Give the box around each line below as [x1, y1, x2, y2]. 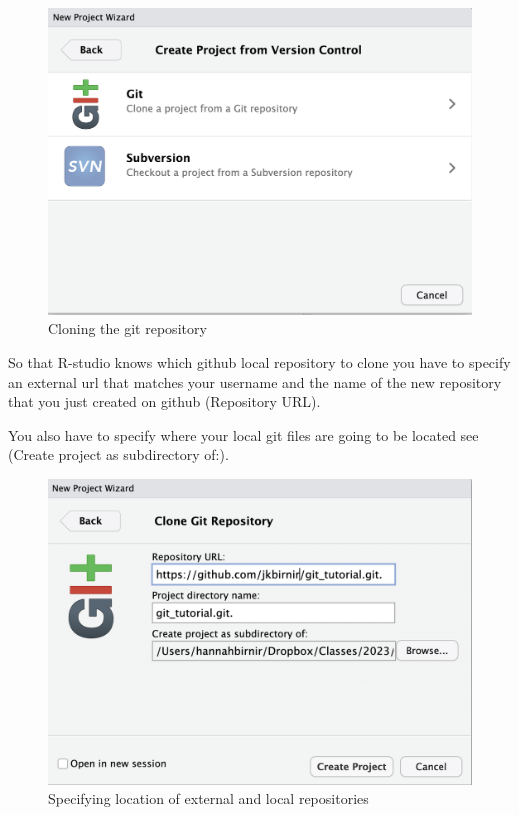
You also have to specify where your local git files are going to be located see [8, 424, 479, 445]
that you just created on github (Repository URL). [8, 391, 321, 412]
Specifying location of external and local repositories [48, 788, 369, 809]
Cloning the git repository [48, 318, 207, 339]
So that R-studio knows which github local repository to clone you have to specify [8, 352, 511, 372]
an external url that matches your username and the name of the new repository [8, 371, 502, 392]
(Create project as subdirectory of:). [8, 444, 229, 465]
